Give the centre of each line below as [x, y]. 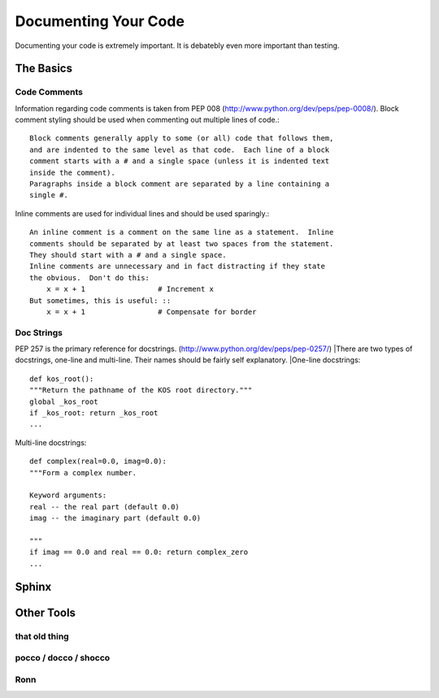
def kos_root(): [62, 379]
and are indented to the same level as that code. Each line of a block [180, 150]
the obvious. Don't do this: [90, 277]
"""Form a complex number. [83, 473]
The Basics [44, 69]
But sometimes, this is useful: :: [100, 300]
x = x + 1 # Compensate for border [151, 312]
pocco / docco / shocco [63, 658]
